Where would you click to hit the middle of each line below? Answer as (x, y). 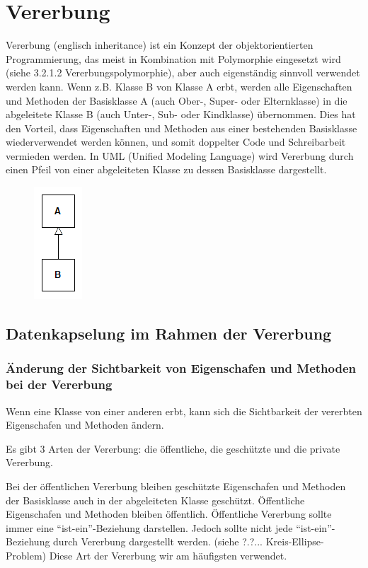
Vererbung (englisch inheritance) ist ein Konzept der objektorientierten (160, 45)
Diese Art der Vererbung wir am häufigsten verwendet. (168, 555)
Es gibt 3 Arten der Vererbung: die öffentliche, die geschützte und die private (173, 448)
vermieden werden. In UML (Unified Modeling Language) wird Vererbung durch (180, 155)
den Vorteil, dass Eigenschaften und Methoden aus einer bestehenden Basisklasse (182, 128)
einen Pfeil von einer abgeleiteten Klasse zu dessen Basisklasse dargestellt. (166, 169)
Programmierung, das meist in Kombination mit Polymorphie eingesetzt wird (173, 58)
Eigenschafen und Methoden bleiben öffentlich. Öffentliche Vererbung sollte (169, 514)
